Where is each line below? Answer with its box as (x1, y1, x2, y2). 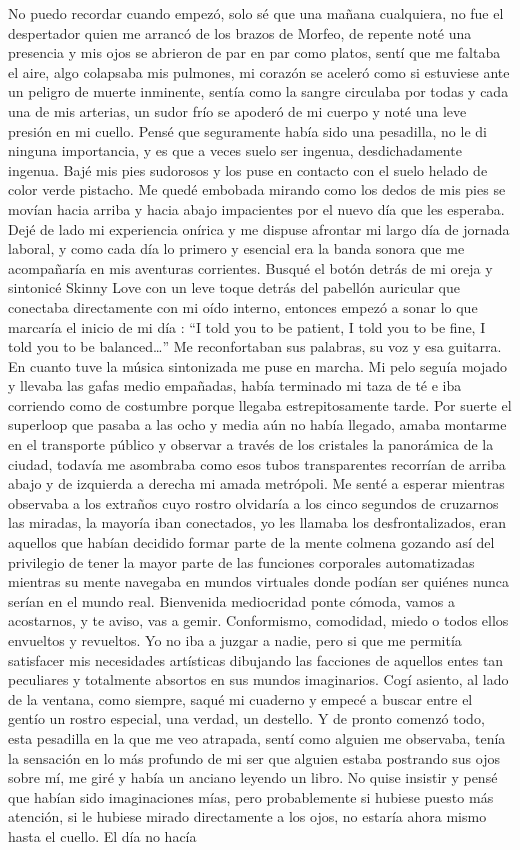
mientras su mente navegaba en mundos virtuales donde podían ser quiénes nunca (8, 571, 510, 592)
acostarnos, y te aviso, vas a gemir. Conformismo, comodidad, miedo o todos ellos (8, 610, 509, 631)
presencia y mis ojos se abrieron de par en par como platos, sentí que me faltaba (8, 42, 501, 63)
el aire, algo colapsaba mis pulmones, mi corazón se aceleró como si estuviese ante (8, 61, 510, 82)
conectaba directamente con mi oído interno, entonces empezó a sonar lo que (8, 296, 478, 317)
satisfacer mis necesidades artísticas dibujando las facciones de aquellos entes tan (8, 649, 504, 670)
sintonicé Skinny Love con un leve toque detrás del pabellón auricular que (8, 277, 460, 298)
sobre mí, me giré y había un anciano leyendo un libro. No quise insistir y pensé (8, 767, 498, 788)
